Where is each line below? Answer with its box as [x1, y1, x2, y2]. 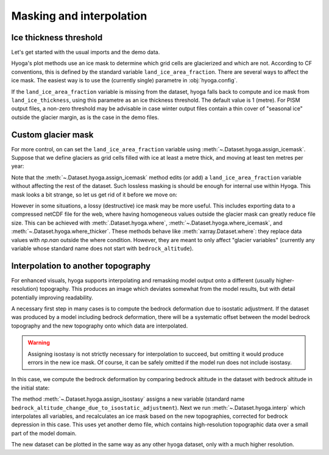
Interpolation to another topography [11, 260, 151, 271]
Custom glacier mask [11, 129, 94, 140]
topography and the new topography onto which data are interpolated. [11, 322, 188, 329]
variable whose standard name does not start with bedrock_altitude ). [11, 245, 194, 252]
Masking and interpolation [11, 9, 147, 23]
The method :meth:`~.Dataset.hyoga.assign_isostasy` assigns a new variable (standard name [11, 395, 245, 403]
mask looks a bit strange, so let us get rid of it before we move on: [11, 191, 178, 198]
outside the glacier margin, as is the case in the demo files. [11, 113, 160, 121]
